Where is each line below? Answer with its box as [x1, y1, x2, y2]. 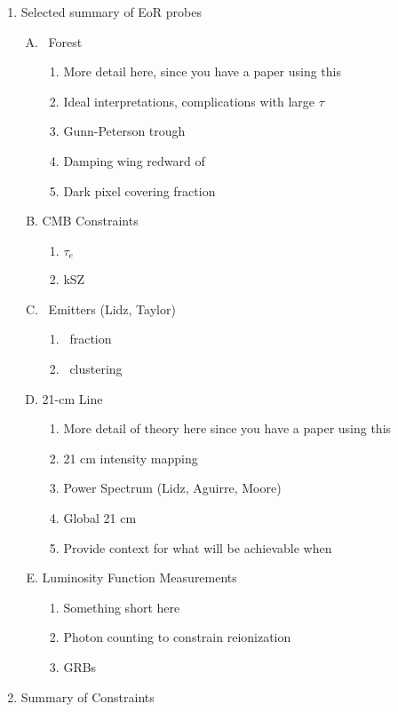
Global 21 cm [63, 508, 137, 526]
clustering [69, 359, 123, 377]
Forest [48, 32, 83, 51]
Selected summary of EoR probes [20, 3, 203, 20]
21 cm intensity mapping [63, 448, 198, 467]
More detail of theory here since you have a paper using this [63, 419, 392, 438]
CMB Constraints [42, 211, 139, 230]
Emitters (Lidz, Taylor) [48, 299, 176, 318]
